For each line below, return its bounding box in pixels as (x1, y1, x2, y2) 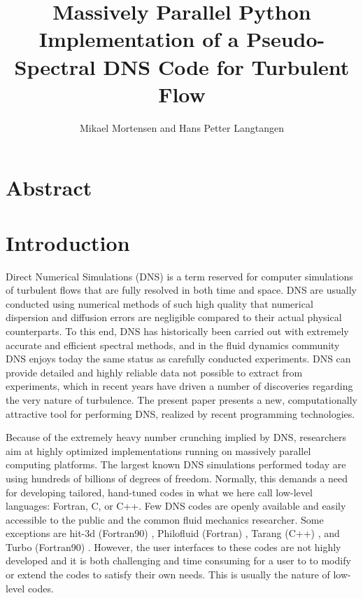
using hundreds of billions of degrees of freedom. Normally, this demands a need (6, 470, 348, 485)
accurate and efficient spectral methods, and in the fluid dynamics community (6, 337, 340, 352)
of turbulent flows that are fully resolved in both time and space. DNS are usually (6, 283, 357, 297)
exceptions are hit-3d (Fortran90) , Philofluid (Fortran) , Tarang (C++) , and (6, 526, 340, 541)
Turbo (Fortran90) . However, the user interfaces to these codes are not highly (6, 539, 341, 554)
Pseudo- (246, 25, 325, 53)
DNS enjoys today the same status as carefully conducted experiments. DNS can (6, 351, 351, 366)
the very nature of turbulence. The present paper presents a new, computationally (6, 392, 357, 407)
